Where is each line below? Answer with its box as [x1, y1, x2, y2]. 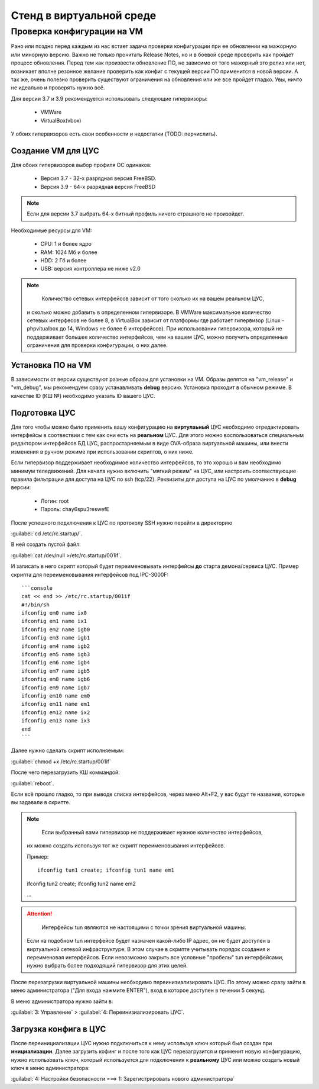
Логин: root [40, 497, 69, 505]
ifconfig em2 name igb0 [21, 626, 90, 633]
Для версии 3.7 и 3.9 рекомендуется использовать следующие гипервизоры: [11, 95, 208, 102]
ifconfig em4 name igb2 [21, 643, 90, 650]
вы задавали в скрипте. [11, 799, 71, 806]
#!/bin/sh [21, 601, 50, 608]
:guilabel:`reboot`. [11, 779, 54, 787]
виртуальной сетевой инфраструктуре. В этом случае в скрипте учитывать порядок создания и [27, 945, 270, 953]
